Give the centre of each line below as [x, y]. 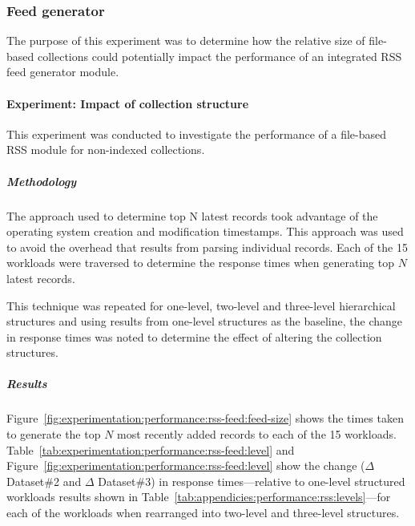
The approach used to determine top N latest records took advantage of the [192, 215]
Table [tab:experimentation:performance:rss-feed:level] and [151, 449]
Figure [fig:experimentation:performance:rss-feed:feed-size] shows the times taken [205, 418]
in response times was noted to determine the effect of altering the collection [194, 336]
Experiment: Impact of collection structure [128, 103]
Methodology [42, 181]
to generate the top [54, 434]
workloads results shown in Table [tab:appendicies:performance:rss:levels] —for [199, 497]
